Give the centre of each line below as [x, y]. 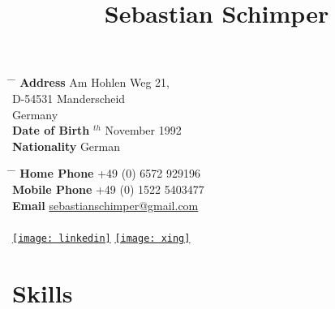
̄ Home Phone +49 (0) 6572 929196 [106, 173]
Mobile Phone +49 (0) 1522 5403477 [108, 189]
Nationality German [67, 146]
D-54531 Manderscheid [69, 98]
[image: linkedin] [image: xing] [101, 238]
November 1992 [143, 130]
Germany [35, 114]
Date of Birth [51, 130]
